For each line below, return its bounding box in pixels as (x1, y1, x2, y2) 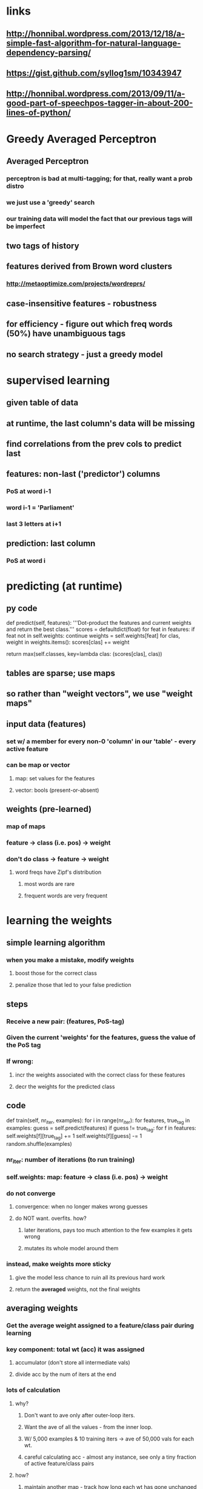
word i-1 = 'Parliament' (6, 503, 75, 512)
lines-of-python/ (6, 107, 71, 118)
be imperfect (6, 222, 45, 230)
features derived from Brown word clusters (6, 261, 173, 271)
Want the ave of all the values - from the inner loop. (24, 1423, 153, 1431)
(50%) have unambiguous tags (6, 329, 126, 339)
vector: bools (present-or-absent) (15, 786, 99, 794)
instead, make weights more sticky (6, 1260, 111, 1269)
